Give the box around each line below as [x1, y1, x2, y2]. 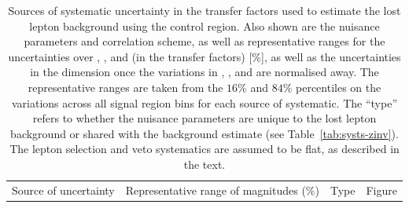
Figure [366, 181, 397, 198]
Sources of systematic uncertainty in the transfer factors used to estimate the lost [8, 2, 401, 18]
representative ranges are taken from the [28, 78, 223, 95]
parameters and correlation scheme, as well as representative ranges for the [24, 33, 385, 49]
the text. [183, 155, 226, 172]
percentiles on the [296, 78, 381, 95]
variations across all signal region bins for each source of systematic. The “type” [12, 94, 397, 111]
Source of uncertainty [12, 181, 115, 198]
